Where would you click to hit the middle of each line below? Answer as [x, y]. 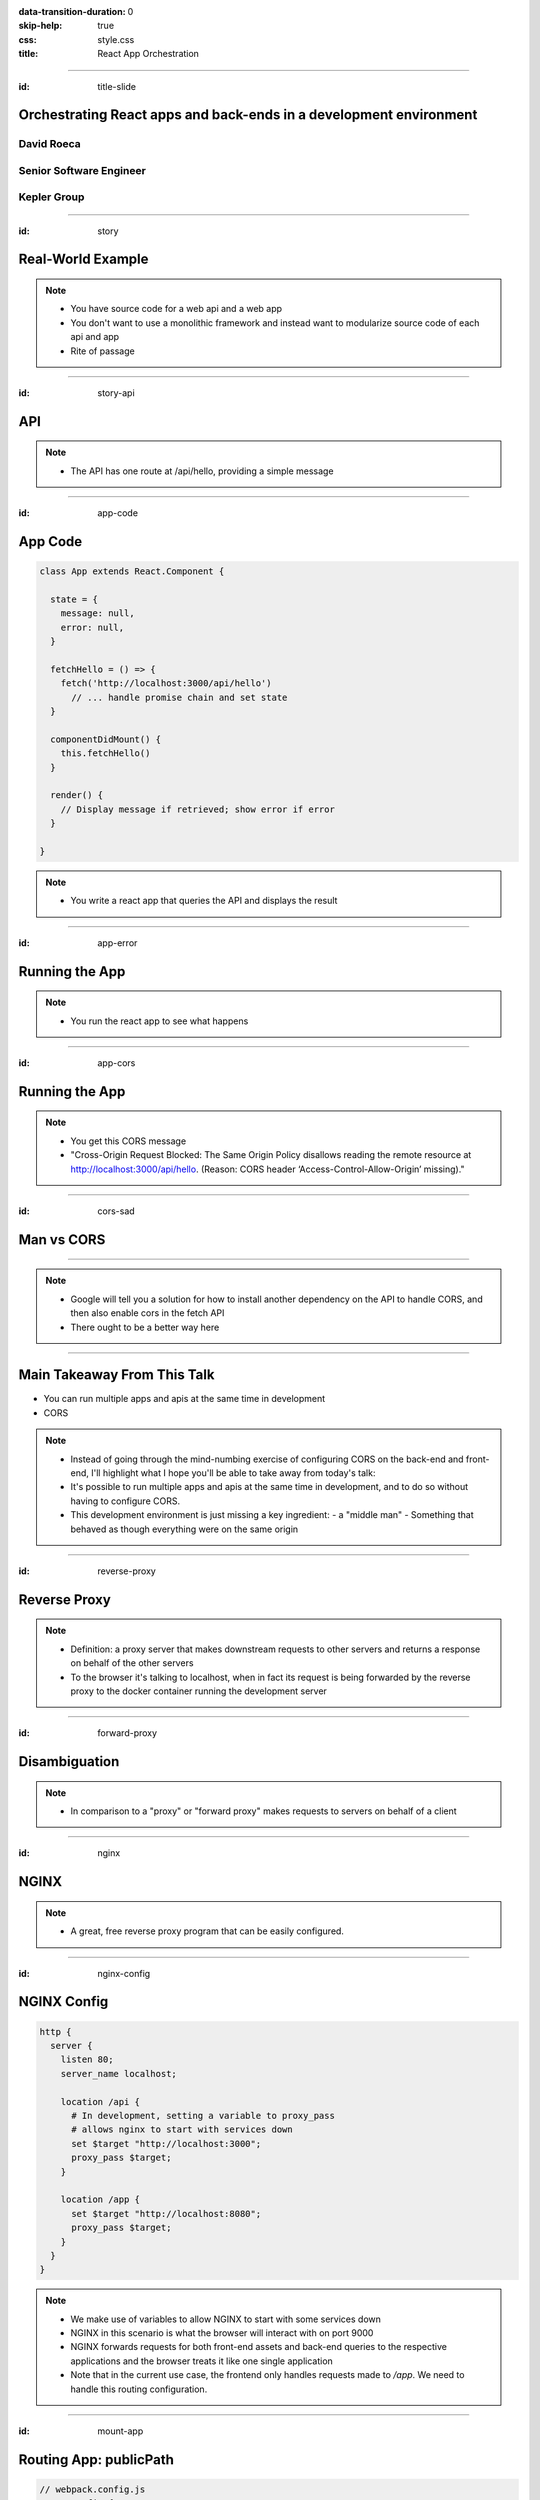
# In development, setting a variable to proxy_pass [203, 2116]
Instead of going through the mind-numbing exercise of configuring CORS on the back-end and [267, 1459]
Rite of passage [102, 351]
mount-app [120, 2431]
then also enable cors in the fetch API [147, 1313]
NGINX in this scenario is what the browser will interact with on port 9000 [222, 2333]
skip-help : [40, 26]
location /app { [100, 2199]
